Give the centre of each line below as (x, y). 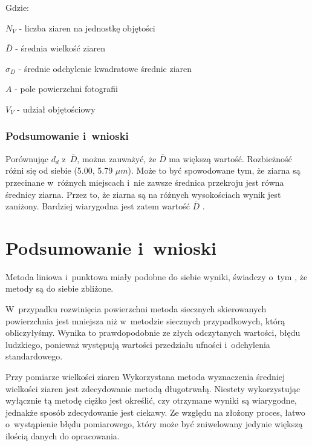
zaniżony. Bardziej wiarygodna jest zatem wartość (98, 206)
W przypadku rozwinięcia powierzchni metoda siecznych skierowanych (136, 309)
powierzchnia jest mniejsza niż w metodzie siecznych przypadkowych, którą (145, 320)
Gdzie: (17, 7)
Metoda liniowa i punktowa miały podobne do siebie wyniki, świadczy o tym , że (157, 276)
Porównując (27, 158)
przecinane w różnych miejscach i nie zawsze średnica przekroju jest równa (145, 182)
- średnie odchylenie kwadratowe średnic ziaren (105, 68)
